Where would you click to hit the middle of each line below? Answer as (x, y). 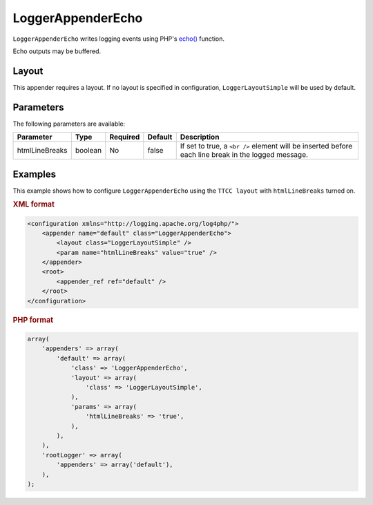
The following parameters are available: (69, 124)
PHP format (33, 320)
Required (125, 137)
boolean (88, 151)
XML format (34, 204)
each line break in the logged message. (244, 155)
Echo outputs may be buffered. (57, 51)
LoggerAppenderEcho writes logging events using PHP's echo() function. (118, 39)
